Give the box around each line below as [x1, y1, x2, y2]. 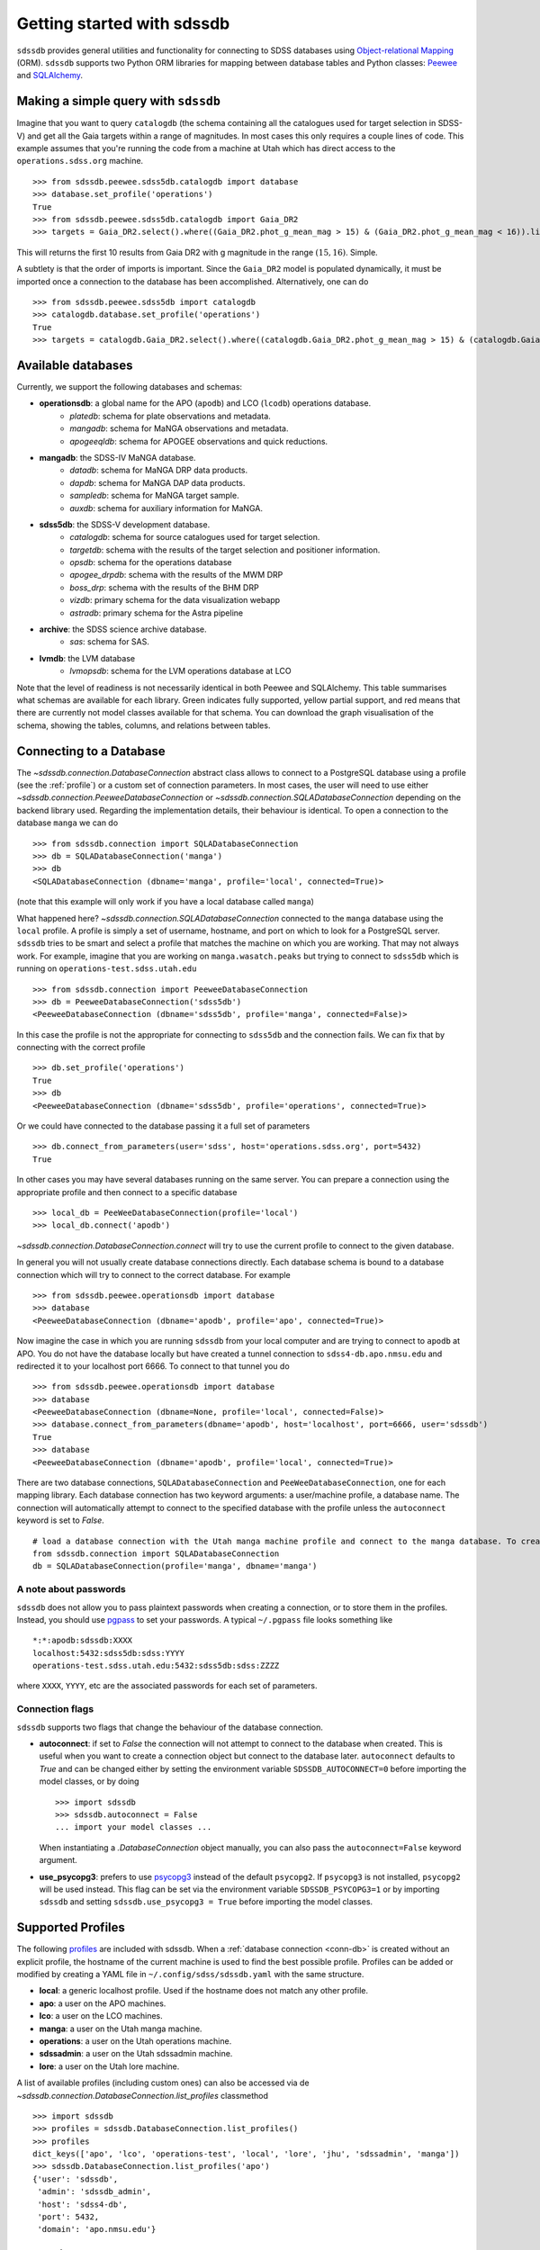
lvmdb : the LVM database [39, 652, 135, 663]
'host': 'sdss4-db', [37, 2199, 128, 2209]
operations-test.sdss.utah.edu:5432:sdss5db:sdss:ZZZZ [32, 1660, 280, 1671]
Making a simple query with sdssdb [16, 94, 220, 109]
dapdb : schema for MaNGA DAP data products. [69, 477, 246, 488]
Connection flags [16, 1703, 94, 1715]
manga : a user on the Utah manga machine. [39, 2023, 202, 2034]
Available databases [16, 357, 133, 373]
